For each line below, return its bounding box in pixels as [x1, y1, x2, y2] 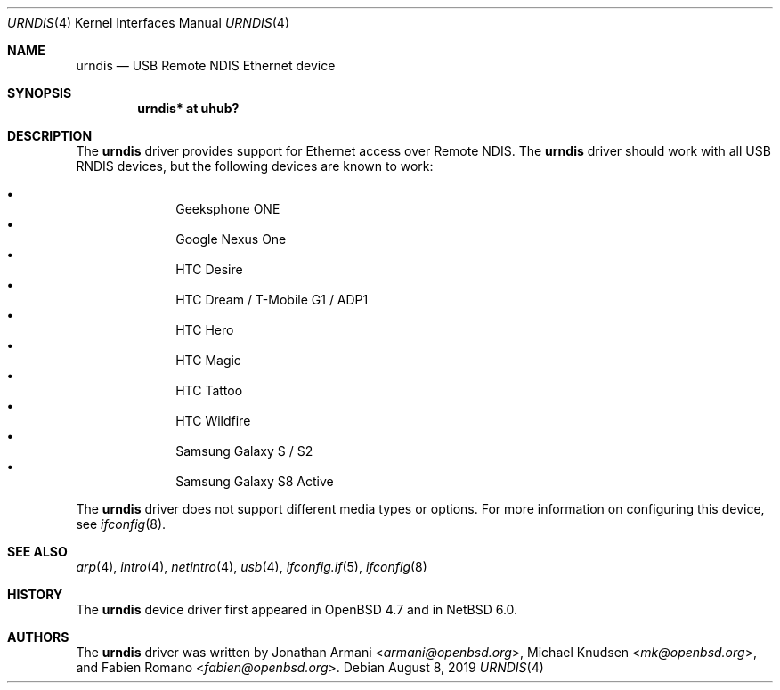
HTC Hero [175, 322, 234, 337]
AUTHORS [7, 629, 69, 645]
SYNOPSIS [7, 85, 72, 101]
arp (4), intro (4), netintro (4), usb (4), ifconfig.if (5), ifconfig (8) [76, 559, 427, 574]
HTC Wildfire [175, 413, 251, 428]
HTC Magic [175, 353, 241, 368]
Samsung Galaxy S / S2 [175, 443, 313, 459]
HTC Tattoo [175, 383, 243, 398]
